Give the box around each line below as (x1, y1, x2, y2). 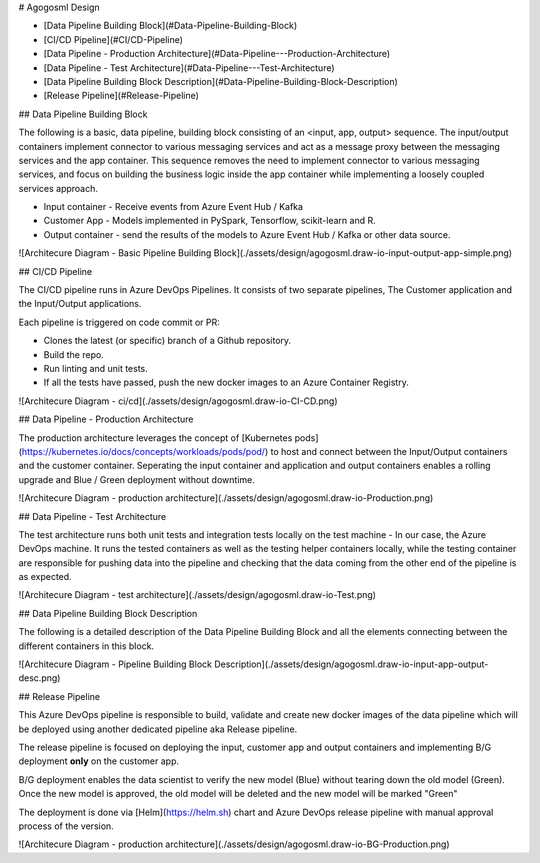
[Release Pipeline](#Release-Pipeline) (43, 90, 200, 102)
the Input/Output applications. (18, 298, 142, 310)
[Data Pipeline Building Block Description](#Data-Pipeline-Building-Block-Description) (43, 75, 399, 87)
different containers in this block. (18, 640, 155, 652)
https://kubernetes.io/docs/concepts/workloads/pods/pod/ (21, 445, 265, 457)
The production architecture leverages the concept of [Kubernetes (18, 431, 293, 444)
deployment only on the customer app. (18, 755, 180, 767)
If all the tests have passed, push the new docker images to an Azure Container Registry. (43, 376, 409, 389)
